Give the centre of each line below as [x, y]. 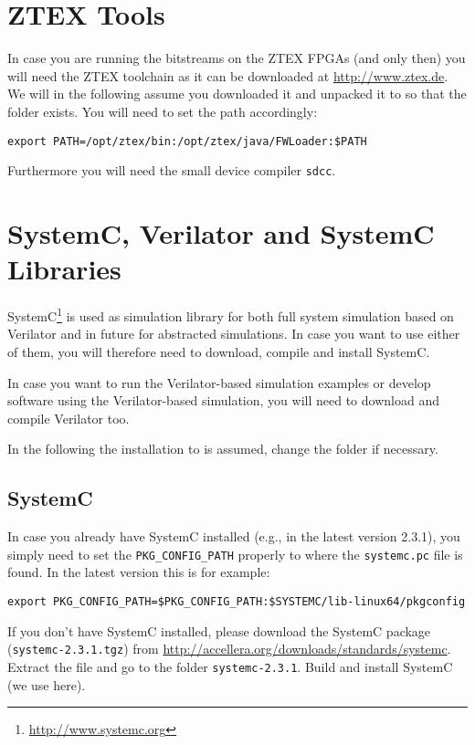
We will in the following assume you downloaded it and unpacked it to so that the [237, 94]
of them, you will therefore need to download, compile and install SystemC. [219, 351]
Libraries [64, 269]
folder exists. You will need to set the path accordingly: [163, 111]
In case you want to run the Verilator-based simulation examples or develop [219, 382]
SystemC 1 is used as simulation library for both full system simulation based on [231, 315]
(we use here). [47, 684]
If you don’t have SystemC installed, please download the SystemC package [219, 630]
